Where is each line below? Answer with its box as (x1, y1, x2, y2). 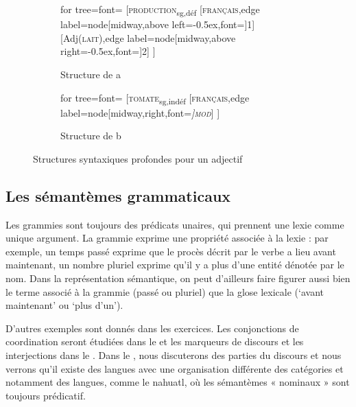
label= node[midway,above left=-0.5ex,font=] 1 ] (60, 17, 255, 32)
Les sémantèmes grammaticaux (5, 185, 231, 206)
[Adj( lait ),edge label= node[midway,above (60, 30, 236, 45)
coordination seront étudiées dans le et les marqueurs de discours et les (5, 334, 304, 349)
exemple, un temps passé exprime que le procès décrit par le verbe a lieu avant (5, 244, 336, 258)
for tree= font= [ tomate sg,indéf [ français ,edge (60, 90, 250, 106)
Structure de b (60, 128, 121, 143)
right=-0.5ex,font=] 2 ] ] (60, 44, 156, 58)
